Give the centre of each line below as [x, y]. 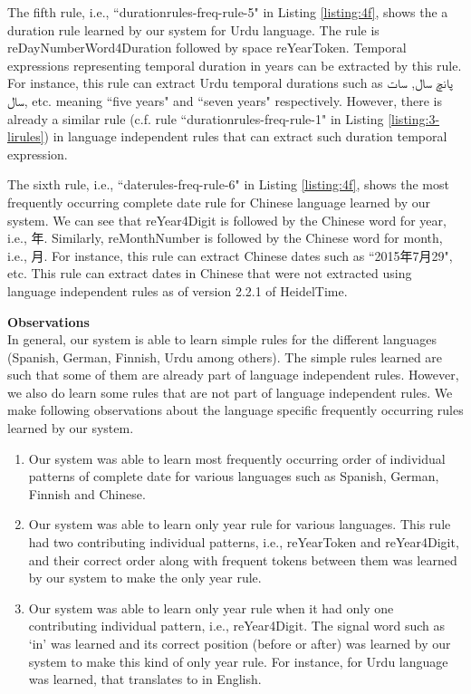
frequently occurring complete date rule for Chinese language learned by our [219, 202]
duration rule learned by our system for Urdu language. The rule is [193, 29]
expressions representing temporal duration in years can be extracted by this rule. [235, 65]
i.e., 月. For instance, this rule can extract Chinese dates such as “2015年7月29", [230, 255]
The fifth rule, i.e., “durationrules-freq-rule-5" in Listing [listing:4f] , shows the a [228, 12]
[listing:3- [414, 118]
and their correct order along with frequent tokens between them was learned [243, 559]
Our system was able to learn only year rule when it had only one [211, 607]
